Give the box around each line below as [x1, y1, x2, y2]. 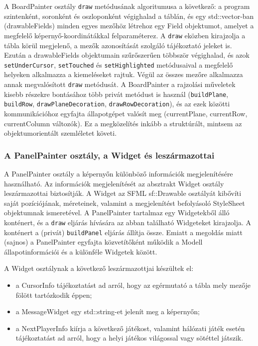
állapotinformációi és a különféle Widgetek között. [4, 246, 157, 257]
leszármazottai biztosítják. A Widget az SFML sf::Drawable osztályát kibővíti [4, 188, 242, 198]
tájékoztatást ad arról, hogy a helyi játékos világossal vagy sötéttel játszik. [15, 333, 244, 343]
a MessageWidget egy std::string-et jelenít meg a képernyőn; [15, 306, 200, 317]
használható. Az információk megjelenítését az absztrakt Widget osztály [4, 178, 224, 188]
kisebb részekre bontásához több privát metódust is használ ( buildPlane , [4, 88, 229, 99]
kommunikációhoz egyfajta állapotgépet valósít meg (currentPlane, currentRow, [4, 108, 248, 118]
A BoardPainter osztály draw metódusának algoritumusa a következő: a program [4, 1, 250, 11]
